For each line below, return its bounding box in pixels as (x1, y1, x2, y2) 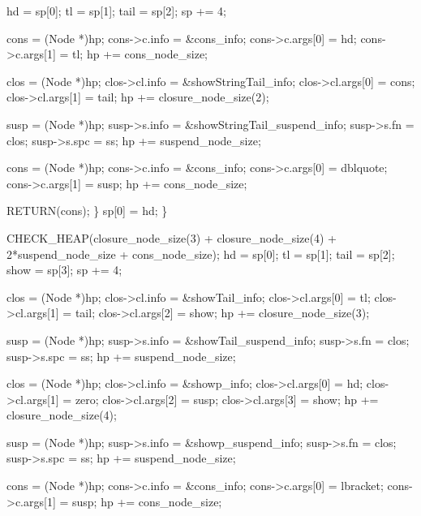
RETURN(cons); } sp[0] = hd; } (6, 202, 168, 219)
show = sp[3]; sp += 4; (6, 261, 122, 278)
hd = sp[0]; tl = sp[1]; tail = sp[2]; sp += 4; (6, 2, 226, 19)
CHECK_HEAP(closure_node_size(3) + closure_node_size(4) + (6, 229, 337, 246)
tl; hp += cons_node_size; (72, 45, 208, 62)
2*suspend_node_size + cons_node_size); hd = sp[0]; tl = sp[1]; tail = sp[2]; (6, 245, 395, 262)
